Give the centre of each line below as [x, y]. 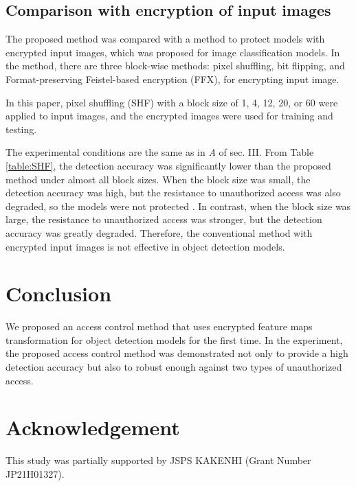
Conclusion [59, 293]
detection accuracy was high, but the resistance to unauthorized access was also [173, 193]
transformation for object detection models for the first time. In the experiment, [174, 339]
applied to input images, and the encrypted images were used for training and [169, 116]
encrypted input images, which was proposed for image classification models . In [173, 52]
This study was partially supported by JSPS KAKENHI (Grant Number [158, 460]
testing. [21, 129]
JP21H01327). [35, 473]
